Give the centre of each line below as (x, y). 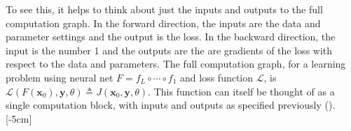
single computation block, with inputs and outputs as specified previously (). (171, 105)
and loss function (217, 77)
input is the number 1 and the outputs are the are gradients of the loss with (169, 50)
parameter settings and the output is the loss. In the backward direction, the (171, 37)
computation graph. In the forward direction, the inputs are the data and (163, 23)
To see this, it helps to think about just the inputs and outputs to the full (164, 9)
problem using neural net (60, 77)
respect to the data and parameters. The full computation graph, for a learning (176, 64)
